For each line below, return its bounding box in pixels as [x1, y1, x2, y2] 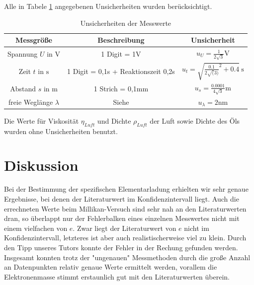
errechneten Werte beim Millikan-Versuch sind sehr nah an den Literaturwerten [4, 203, 247, 214]
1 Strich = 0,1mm [93, 83, 149, 93]
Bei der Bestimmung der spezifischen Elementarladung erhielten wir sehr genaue [4, 184, 249, 194]
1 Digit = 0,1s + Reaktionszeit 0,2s [67, 66, 175, 76]
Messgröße [15, 35, 52, 45]
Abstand [10, 83, 36, 93]
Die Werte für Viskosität [4, 115, 79, 126]
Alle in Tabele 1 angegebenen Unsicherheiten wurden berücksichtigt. [4, 1, 212, 11]
